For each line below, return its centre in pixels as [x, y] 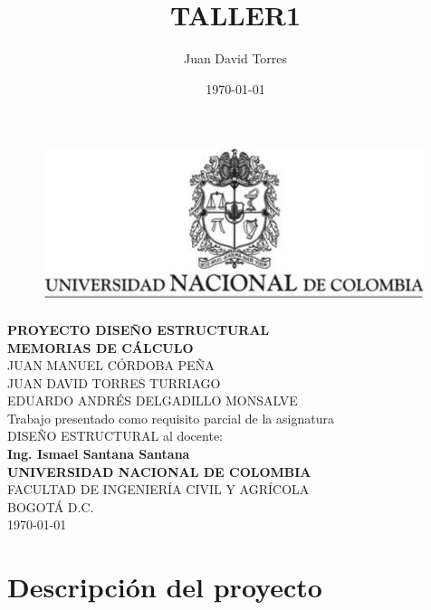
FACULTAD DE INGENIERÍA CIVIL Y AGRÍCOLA [158, 489]
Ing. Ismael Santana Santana [99, 454]
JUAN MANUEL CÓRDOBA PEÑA [111, 365]
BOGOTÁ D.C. [51, 506]
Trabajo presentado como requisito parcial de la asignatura [171, 418]
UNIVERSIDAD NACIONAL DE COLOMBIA [159, 471]
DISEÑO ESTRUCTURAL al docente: [115, 436]
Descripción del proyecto [165, 587]
